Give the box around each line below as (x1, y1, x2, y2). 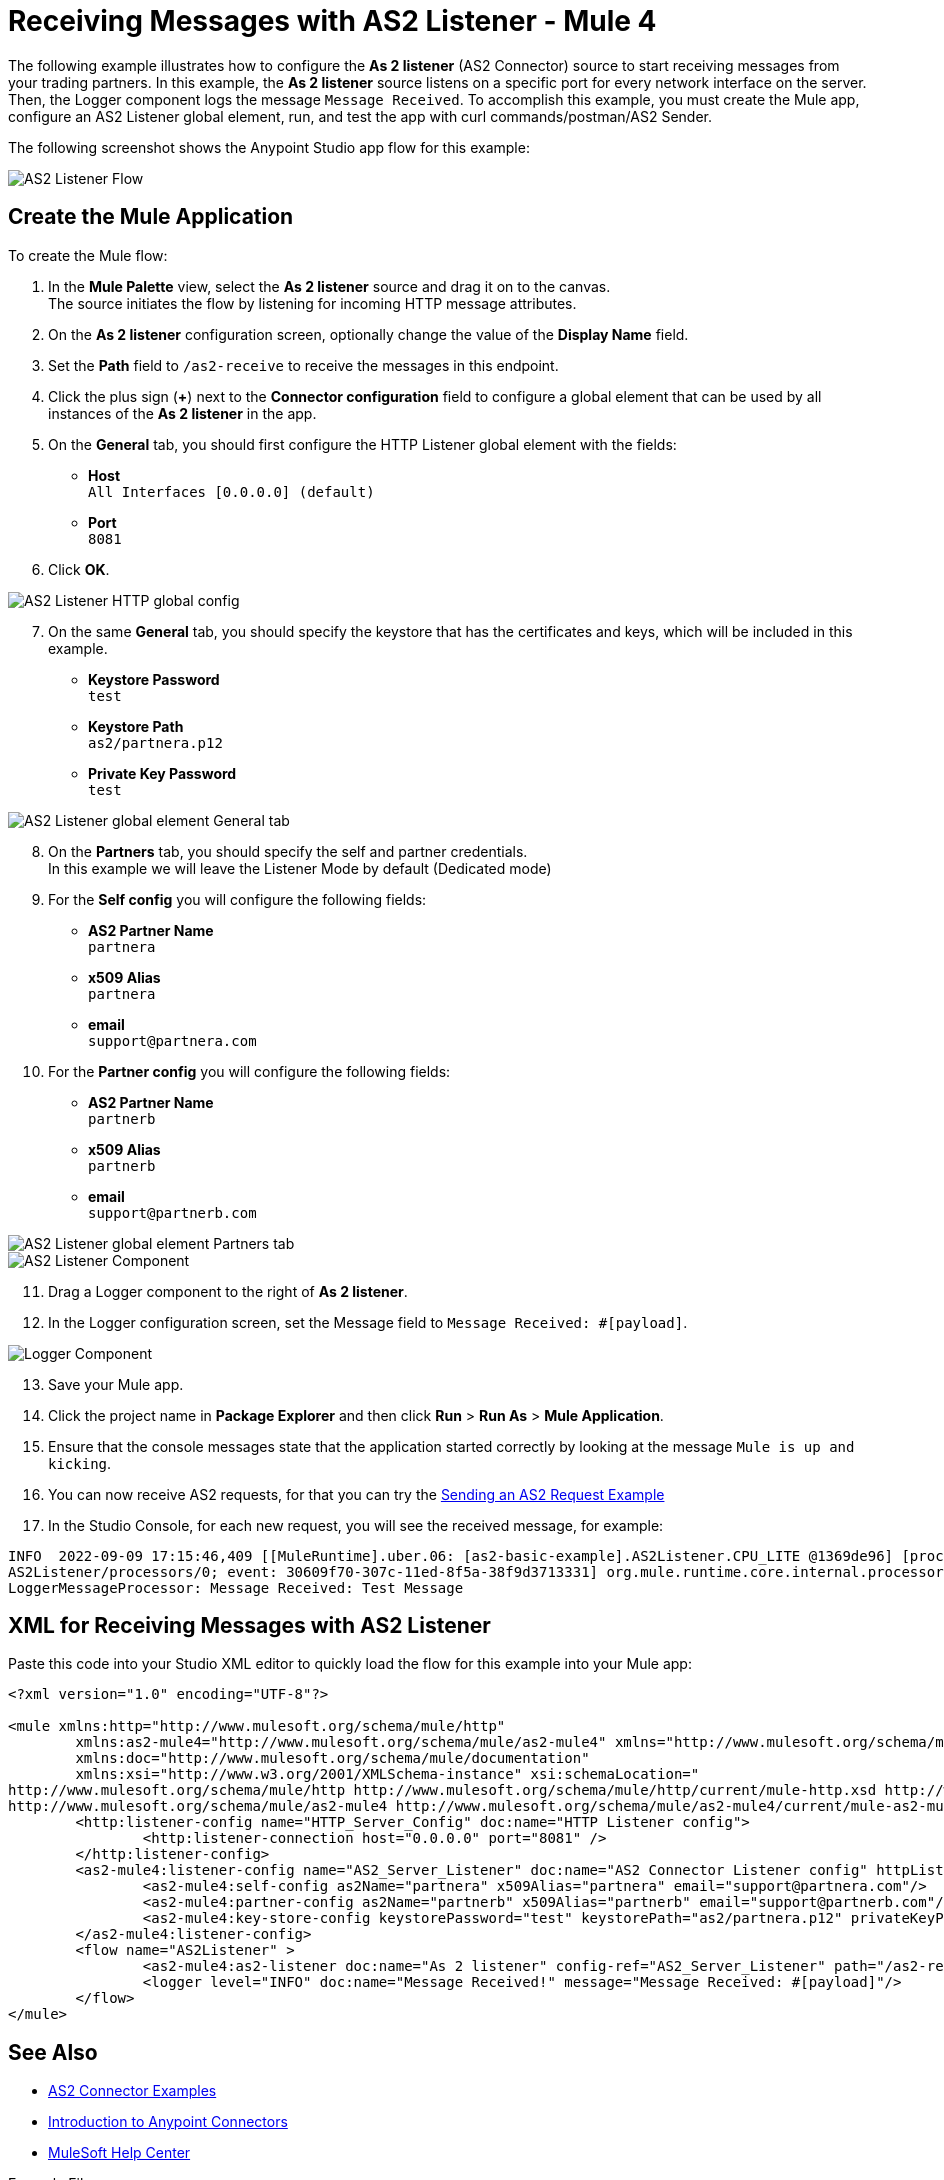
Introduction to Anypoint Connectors (48, 2113, 288, 2131)
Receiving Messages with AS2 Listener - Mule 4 (8, 4, 657, 38)
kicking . (48, 1454, 112, 1472)
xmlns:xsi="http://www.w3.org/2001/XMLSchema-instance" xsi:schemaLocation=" (75, 1766, 700, 1783)
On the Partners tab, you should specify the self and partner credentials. (48, 842, 528, 860)
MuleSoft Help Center (48, 2144, 191, 2162)
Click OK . (48, 560, 110, 578)
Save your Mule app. (48, 1375, 184, 1393)
